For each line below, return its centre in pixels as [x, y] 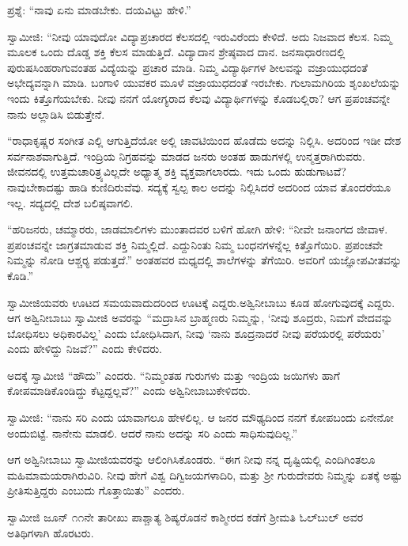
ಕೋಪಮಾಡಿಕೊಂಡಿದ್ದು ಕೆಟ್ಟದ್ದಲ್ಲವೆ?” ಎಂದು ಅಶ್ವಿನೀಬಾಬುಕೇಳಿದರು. [129, 391]
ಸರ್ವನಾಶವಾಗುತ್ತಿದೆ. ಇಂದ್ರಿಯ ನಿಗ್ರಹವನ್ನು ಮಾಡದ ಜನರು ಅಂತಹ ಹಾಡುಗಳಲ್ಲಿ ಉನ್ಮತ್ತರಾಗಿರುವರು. [186, 155]
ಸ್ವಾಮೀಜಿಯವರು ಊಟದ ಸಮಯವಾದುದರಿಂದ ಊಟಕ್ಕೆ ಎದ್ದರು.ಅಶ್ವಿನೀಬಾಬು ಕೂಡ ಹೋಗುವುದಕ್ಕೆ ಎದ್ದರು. [201, 302]
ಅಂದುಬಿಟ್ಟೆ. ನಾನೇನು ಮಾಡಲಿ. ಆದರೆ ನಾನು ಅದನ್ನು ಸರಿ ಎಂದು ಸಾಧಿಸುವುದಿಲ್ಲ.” [153, 432]
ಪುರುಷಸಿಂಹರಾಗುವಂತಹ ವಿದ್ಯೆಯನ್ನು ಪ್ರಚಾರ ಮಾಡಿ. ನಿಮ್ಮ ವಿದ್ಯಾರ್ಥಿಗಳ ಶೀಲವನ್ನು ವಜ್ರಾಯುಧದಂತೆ [188, 67]
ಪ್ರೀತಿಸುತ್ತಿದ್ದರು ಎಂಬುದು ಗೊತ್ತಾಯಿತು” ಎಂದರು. [96, 490]
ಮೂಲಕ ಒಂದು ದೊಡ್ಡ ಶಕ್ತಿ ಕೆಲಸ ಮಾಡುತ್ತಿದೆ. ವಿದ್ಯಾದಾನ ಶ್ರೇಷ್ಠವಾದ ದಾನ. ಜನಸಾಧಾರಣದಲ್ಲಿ [176, 52]
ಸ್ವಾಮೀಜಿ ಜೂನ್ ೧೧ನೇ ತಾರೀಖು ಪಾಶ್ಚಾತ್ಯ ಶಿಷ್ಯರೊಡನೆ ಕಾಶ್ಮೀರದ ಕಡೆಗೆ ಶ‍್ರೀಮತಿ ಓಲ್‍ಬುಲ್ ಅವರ [185, 517]
